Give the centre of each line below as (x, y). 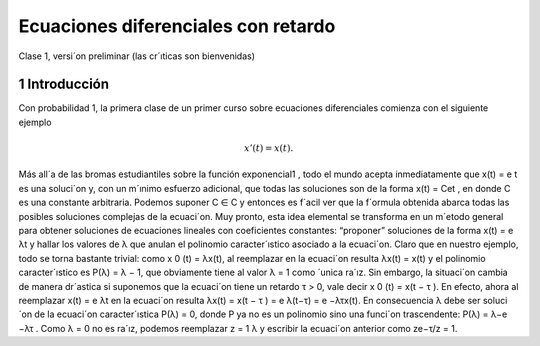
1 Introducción (64, 84)
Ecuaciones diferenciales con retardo (177, 26)
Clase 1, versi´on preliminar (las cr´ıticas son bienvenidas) (136, 56)
